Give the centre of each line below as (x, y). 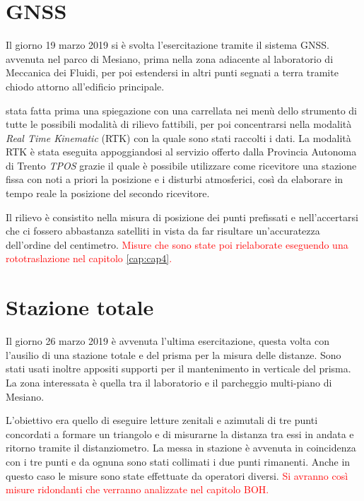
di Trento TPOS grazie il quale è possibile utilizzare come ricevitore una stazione (181, 165)
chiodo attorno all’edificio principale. (85, 86)
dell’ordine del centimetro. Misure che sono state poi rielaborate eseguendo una (177, 244)
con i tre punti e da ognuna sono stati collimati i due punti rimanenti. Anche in (178, 461)
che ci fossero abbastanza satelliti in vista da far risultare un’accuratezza (163, 231)
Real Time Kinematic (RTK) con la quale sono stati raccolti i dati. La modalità (178, 137)
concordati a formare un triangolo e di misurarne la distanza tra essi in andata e (180, 434)
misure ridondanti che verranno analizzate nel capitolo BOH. (137, 489)
